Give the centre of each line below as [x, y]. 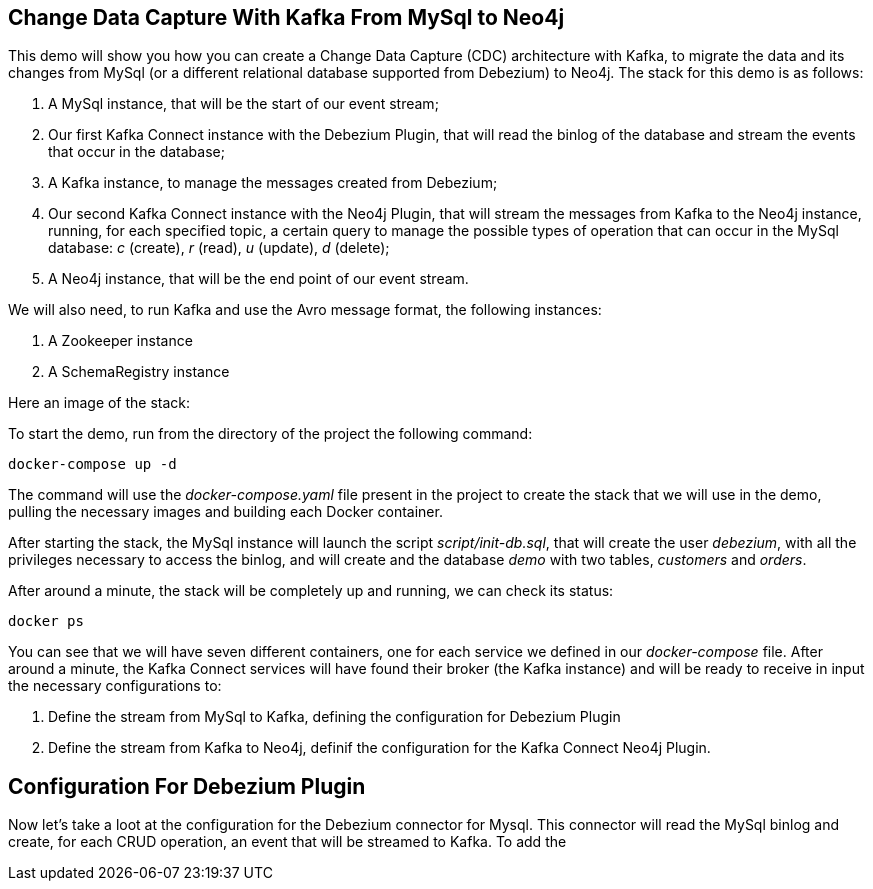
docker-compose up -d [92, 464]
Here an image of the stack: [99, 403]
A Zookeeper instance [120, 341]
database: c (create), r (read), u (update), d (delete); [219, 248]
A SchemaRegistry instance [139, 372]
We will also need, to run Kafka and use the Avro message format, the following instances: [305, 310]
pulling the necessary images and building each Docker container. [225, 512]
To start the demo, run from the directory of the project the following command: [270, 434]
